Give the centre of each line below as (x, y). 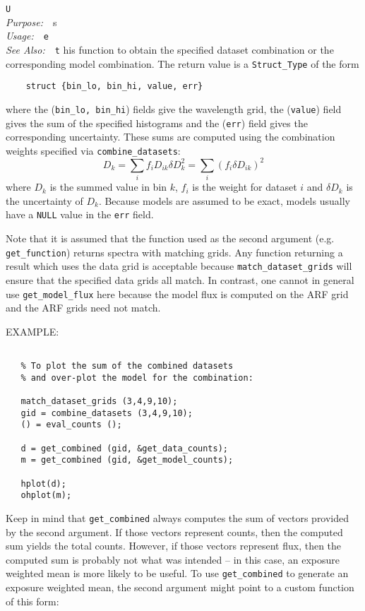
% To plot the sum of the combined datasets (127, 366)
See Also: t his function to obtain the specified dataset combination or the (170, 49)
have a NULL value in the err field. (80, 214)
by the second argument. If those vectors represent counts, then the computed (174, 532)
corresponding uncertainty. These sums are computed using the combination (170, 137)
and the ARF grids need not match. (83, 308)
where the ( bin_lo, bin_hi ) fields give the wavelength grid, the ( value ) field (174, 108)
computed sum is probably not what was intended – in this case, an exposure (173, 559)
